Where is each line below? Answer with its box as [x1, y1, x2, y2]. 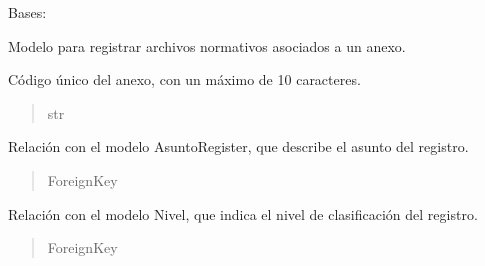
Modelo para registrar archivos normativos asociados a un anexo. [8, 35, 406, 56]
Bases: [8, 2, 47, 22]
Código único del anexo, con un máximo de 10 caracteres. [8, 69, 361, 90]
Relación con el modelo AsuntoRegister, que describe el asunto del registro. [8, 136, 469, 157]
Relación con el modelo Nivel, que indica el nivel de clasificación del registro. [8, 203, 478, 224]
